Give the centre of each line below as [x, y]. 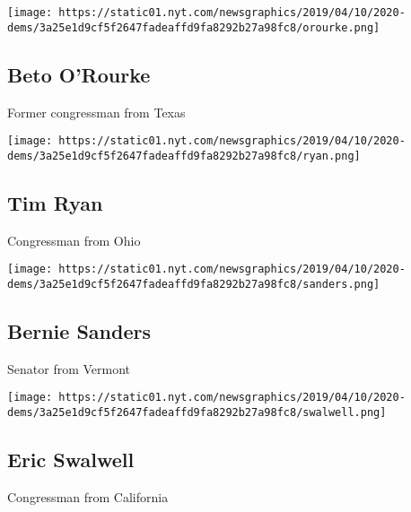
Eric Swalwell [71, 460]
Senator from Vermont [69, 368]
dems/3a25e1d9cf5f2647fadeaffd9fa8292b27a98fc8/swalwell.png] [197, 412]
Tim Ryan [55, 202]
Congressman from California [88, 496]
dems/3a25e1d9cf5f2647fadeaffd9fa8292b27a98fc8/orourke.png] [194, 27]
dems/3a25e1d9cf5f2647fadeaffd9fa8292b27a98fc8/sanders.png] [194, 284]
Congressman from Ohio [74, 240]
